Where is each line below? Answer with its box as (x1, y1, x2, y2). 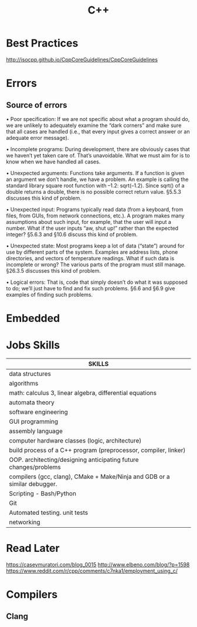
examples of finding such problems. (6, 291, 93, 298)
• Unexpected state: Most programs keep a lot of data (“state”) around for (6, 242, 185, 249)
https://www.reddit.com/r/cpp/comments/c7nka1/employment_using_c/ (6, 568, 178, 574)
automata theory (9, 398, 55, 407)
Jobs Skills (6, 338, 60, 352)
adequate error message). (6, 134, 69, 141)
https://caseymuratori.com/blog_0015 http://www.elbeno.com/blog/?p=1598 (6, 561, 190, 568)
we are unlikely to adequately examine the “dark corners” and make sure (6, 122, 182, 129)
